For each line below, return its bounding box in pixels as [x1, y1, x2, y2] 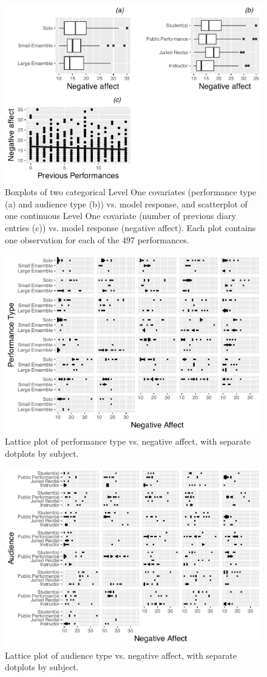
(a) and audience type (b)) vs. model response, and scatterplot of [5, 197, 248, 210]
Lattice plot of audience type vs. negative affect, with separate [5, 648, 237, 661]
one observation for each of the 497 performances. [5, 233, 189, 246]
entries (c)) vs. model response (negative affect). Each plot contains [5, 221, 256, 234]
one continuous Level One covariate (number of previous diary [5, 209, 236, 222]
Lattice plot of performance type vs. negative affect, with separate [5, 435, 251, 448]
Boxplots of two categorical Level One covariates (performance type [5, 186, 257, 198]
